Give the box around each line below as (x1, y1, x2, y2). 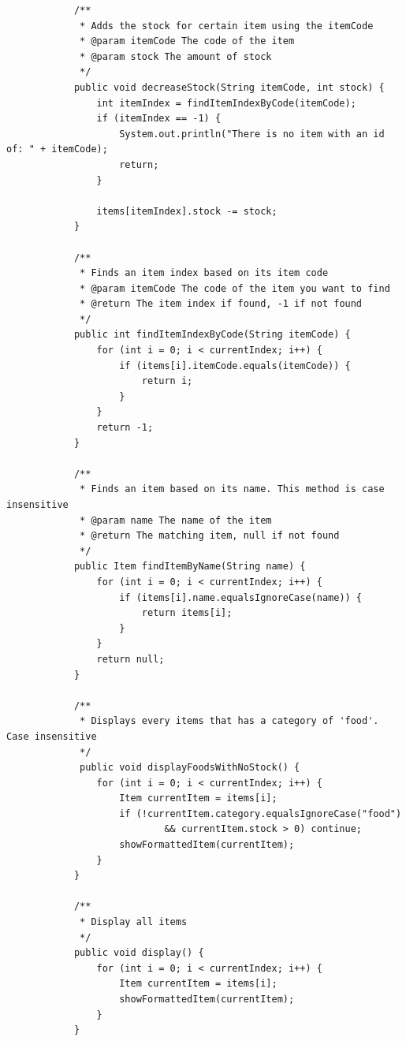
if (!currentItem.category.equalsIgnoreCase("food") (119, 808, 402, 819)
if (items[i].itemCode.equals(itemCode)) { (119, 360, 351, 371)
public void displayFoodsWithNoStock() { (80, 762, 300, 774)
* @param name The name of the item (80, 514, 272, 526)
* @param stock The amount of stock (80, 50, 272, 62)
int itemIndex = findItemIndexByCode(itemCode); (96, 97, 356, 109)
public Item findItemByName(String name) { (73, 561, 306, 573)
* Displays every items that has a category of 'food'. (80, 715, 379, 727)
